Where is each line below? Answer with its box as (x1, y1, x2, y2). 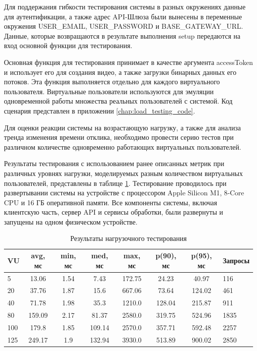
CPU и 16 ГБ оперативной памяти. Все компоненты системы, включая (4, 197, 217, 207)
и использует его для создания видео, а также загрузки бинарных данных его (4, 66, 237, 77)
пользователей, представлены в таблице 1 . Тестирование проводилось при (4, 177, 227, 188)
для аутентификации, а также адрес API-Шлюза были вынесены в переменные (4, 11, 242, 21)
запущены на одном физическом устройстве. (4, 216, 138, 227)
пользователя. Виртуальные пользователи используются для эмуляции (4, 86, 214, 96)
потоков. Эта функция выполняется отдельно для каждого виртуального (4, 76, 220, 87)
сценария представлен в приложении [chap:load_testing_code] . (4, 105, 195, 116)
